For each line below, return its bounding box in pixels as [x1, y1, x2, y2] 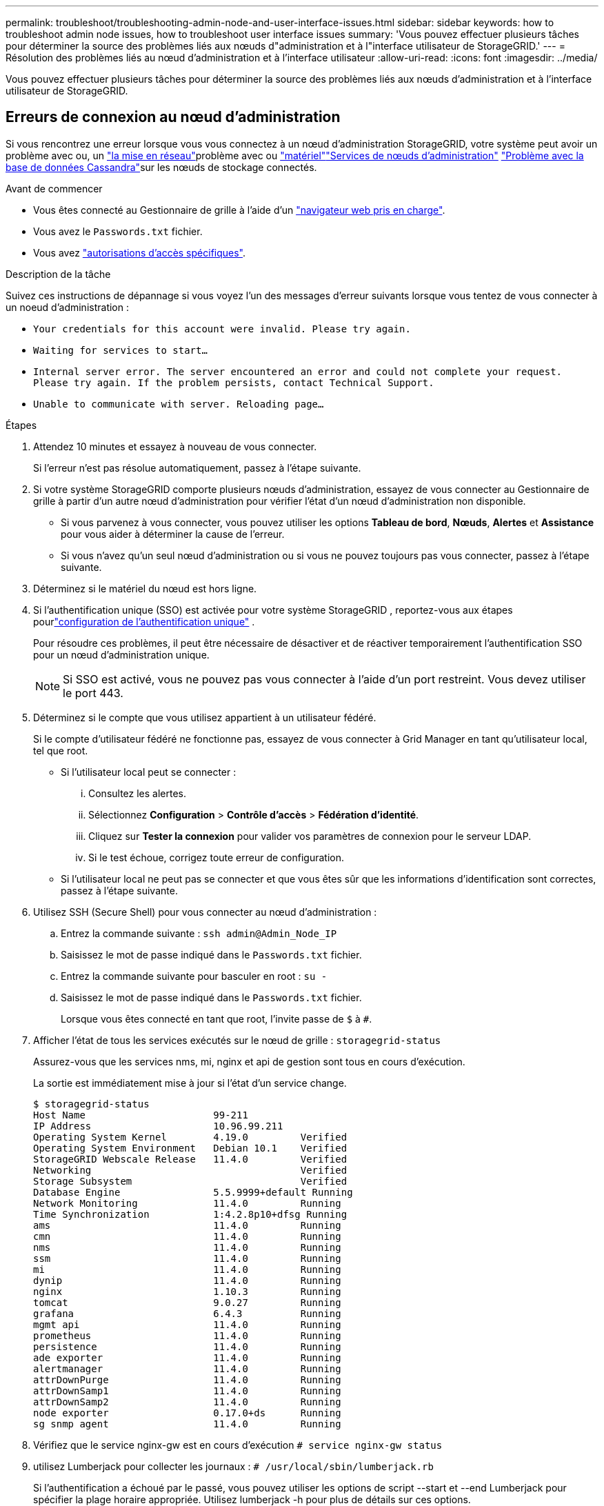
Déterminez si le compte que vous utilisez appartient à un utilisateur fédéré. [33, 711, 376, 723]
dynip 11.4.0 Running [33, 1274, 341, 1286]
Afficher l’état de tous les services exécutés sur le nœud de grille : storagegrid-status [33, 1034, 441, 1046]
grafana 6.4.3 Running [33, 1307, 341, 1319]
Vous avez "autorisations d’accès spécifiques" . [33, 246, 246, 259]
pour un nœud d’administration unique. [33, 648, 210, 661]
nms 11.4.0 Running [33, 1241, 341, 1253]
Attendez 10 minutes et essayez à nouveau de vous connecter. [33, 440, 317, 452]
